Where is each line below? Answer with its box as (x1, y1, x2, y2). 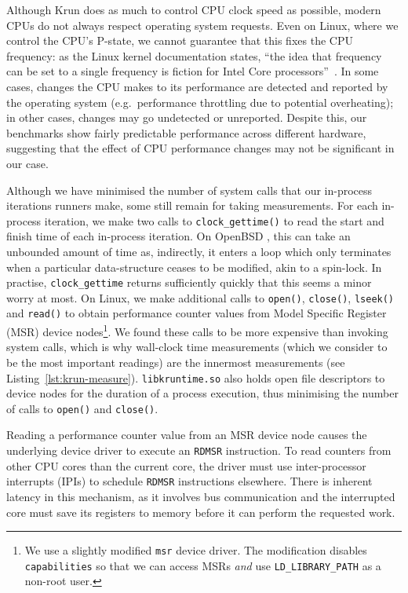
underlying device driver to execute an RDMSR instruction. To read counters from (6, 442, 392, 459)
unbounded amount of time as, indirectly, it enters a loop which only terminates (6, 243, 392, 259)
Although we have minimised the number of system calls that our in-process (6, 181, 373, 198)
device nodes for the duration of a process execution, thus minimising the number (6, 385, 399, 401)
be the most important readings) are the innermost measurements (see (6, 353, 345, 370)
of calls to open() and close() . (6, 400, 158, 416)
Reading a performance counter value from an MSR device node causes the (6, 426, 367, 443)
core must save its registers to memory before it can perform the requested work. (6, 503, 395, 520)
